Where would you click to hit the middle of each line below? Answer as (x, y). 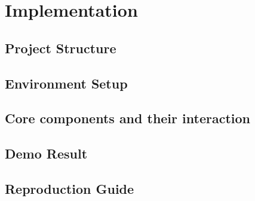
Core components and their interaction (127, 118)
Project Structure (61, 48)
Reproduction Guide (70, 188)
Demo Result (46, 153)
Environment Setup (66, 83)
